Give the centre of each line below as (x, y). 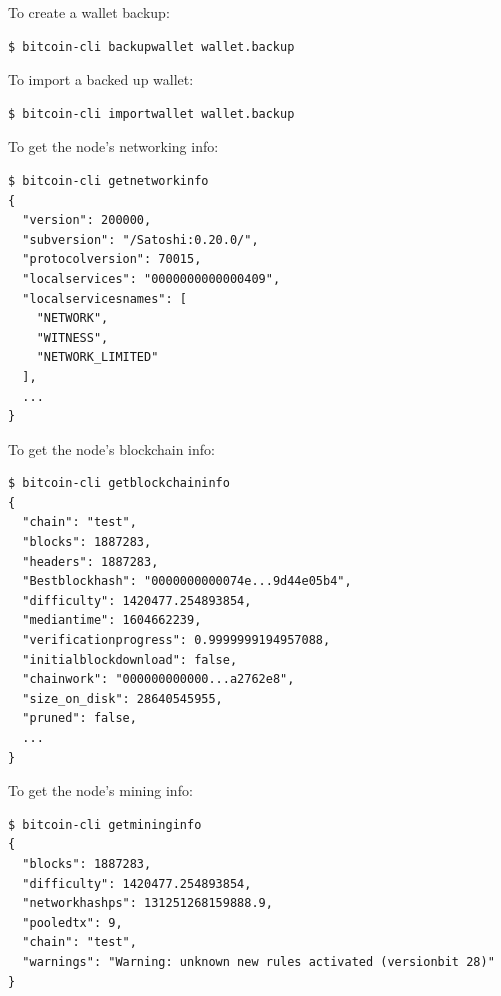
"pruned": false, (79, 718)
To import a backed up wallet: (101, 79)
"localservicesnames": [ (104, 298)
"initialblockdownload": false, (130, 659)
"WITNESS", (72, 337)
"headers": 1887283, (90, 561)
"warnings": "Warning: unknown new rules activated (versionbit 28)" (258, 961)
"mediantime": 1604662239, (112, 620)
